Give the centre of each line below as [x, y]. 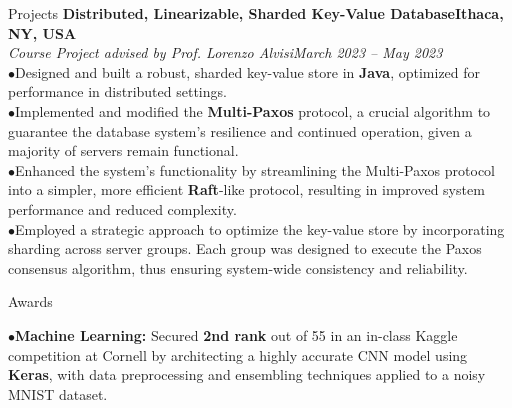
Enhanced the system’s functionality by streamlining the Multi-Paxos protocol [255, 169]
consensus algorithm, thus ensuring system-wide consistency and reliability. [238, 267]
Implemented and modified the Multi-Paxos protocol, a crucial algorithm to [253, 110]
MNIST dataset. [58, 393]
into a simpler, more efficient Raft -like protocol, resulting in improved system [246, 189]
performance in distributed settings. [117, 91]
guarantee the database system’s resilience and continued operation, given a [240, 130]
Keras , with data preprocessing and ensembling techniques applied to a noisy [247, 374]
